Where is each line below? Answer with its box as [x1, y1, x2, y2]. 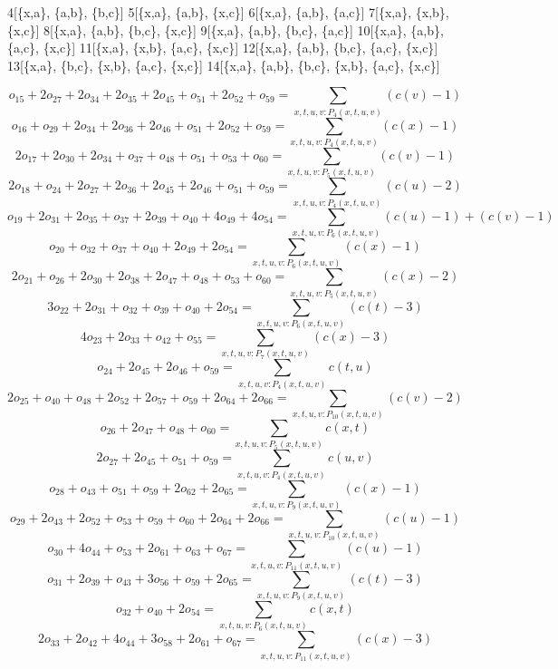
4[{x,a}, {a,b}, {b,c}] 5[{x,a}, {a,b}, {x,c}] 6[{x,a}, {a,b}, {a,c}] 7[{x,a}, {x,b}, [7, 3, 449, 21]
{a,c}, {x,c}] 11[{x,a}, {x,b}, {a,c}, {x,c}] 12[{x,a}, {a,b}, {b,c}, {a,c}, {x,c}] [7, 38, 438, 57]
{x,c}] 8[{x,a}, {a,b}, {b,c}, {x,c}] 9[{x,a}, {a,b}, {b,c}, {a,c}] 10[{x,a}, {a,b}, [7, 20, 444, 39]
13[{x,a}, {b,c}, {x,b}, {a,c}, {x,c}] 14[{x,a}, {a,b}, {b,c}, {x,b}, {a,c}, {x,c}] [7, 55, 440, 74]
